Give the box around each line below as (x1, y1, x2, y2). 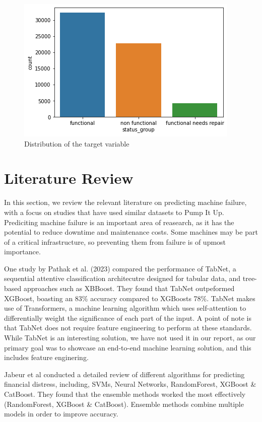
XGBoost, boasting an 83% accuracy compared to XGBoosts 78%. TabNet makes (4, 293, 255, 303)
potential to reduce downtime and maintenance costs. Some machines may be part (4, 227, 258, 237)
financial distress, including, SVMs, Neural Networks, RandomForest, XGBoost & (4, 379, 256, 389)
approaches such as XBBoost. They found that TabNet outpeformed (23, 283, 235, 294)
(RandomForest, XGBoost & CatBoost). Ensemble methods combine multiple (4, 398, 244, 409)
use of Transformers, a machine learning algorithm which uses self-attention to (4, 303, 246, 313)
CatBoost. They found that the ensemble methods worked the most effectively (4, 389, 246, 399)
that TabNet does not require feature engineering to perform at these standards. (4, 322, 252, 333)
